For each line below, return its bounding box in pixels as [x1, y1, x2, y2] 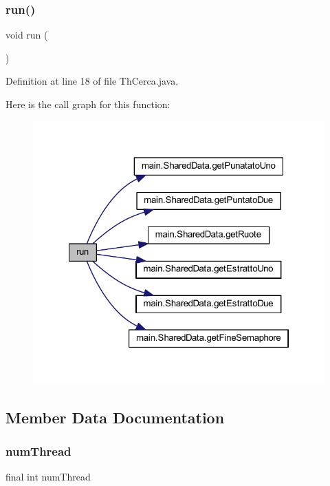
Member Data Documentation [5, 406, 225, 427]
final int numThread [5, 469, 91, 484]
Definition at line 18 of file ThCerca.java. [5, 74, 179, 88]
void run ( [5, 28, 48, 42]
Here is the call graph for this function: [5, 97, 170, 111]
